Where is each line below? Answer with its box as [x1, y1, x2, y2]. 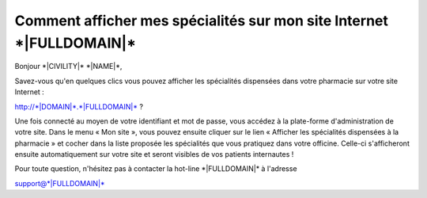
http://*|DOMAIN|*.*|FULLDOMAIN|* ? [14, 101, 144, 111]
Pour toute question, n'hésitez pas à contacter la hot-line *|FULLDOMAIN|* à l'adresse [14, 164, 297, 173]
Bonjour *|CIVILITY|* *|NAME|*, [14, 62, 123, 71]
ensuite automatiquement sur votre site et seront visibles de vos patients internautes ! [14, 150, 294, 159]
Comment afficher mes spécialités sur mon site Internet [14, 12, 389, 29]
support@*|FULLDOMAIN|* [14, 178, 106, 188]
